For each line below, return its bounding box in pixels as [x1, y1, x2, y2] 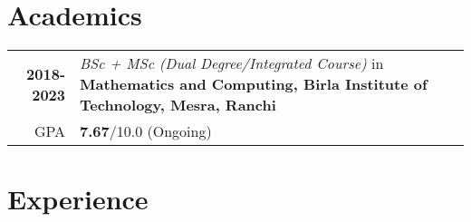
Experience [7, 180, 149, 217]
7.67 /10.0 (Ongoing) [80, 121, 212, 142]
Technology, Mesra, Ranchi [80, 94, 276, 116]
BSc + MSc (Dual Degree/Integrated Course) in [80, 53, 384, 74]
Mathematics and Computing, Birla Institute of [80, 73, 428, 95]
